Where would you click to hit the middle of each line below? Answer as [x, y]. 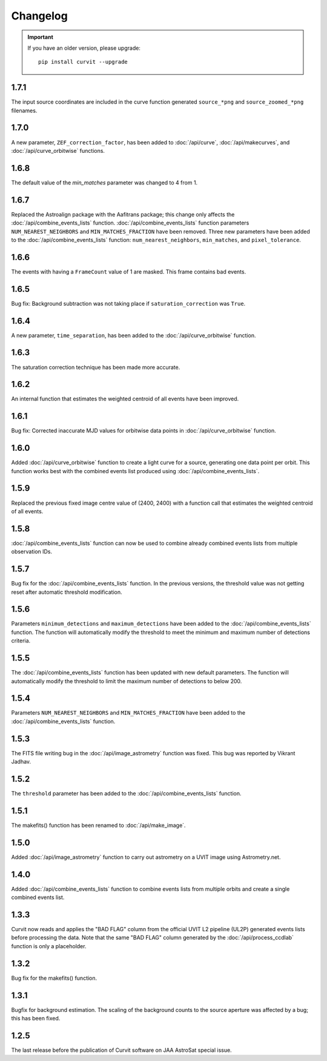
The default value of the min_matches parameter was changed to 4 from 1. [104, 183]
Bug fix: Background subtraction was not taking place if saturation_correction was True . [128, 303]
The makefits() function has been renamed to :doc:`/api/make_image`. [98, 825]
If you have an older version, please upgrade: [84, 48]
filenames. [24, 110]
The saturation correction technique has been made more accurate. [96, 367]
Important [41, 37]
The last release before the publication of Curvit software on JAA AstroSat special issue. [122, 1050]
